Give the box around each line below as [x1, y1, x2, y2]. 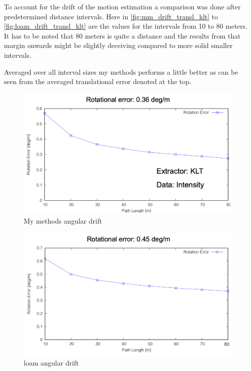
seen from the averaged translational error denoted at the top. [4, 76, 191, 87]
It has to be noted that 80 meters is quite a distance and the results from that [4, 30, 241, 41]
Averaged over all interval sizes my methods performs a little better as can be [4, 66, 238, 77]
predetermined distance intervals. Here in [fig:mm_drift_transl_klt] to [4, 11, 218, 21]
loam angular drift [24, 358, 79, 368]
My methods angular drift [24, 216, 102, 226]
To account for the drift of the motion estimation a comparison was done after [4, 1, 241, 11]
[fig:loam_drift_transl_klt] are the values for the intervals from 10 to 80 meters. [4, 21, 248, 31]
